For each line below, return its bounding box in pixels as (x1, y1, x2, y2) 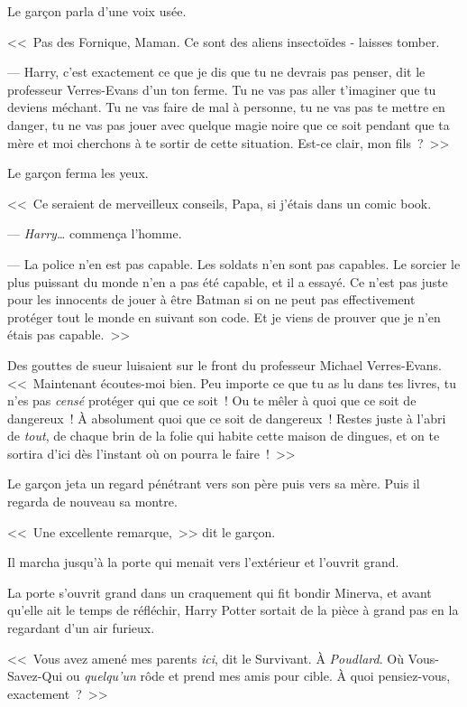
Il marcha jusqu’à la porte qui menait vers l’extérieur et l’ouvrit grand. (7, 553, 399, 572)
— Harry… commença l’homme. (7, 224, 182, 243)
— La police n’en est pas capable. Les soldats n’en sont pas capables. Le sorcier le (7, 254, 461, 273)
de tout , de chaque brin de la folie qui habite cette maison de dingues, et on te (7, 426, 440, 445)
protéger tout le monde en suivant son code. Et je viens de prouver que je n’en (7, 307, 441, 326)
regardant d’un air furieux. (7, 619, 155, 637)
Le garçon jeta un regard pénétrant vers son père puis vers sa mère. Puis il (7, 474, 420, 493)
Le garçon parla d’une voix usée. (7, 2, 187, 20)
